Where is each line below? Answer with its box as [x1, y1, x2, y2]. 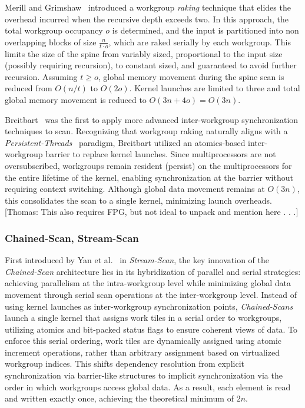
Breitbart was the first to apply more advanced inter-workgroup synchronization [5, 113, 299, 125]
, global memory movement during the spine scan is [98, 70, 284, 82]
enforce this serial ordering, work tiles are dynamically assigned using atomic [5, 334, 282, 347]
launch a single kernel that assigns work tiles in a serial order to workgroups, [5, 311, 282, 324]
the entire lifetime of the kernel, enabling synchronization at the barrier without [5, 171, 293, 183]
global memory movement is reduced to [5, 93, 147, 105]
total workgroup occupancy [5, 24, 103, 37]
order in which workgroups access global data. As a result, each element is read [5, 380, 291, 393]
